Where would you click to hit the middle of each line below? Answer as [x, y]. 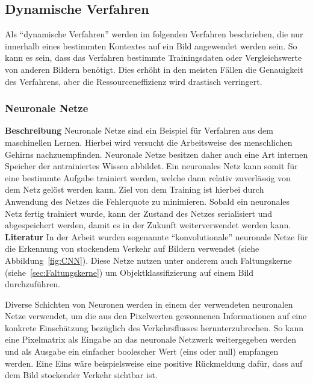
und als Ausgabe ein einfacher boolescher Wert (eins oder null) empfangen [142, 351]
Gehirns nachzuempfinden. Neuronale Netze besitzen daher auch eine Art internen [156, 154]
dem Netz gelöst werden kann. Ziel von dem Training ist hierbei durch [135, 189]
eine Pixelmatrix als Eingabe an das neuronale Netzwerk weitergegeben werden [151, 339]
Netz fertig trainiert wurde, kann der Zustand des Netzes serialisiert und [138, 213]
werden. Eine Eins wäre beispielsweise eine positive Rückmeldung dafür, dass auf [154, 363]
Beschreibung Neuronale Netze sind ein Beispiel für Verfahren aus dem [139, 130]
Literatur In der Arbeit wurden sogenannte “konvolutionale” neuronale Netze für [156, 236]
